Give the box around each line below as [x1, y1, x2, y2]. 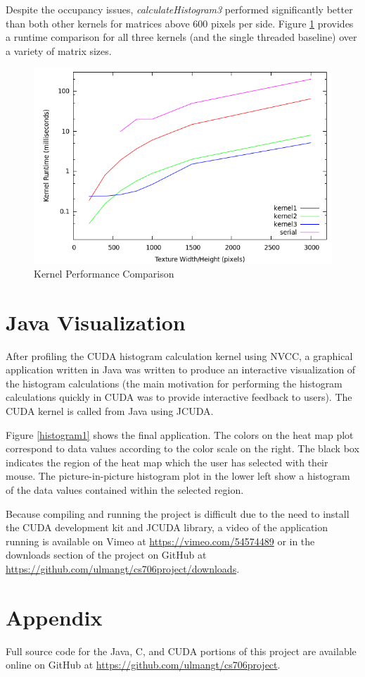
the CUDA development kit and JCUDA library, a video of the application [6, 520, 328, 535]
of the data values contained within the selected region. [6, 482, 244, 497]
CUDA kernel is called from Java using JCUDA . [6, 404, 214, 418]
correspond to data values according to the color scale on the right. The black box [6, 441, 359, 456]
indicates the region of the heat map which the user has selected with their [6, 454, 328, 469]
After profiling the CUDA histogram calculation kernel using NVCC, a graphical [6, 348, 353, 363]
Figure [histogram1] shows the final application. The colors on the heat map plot [6, 427, 354, 442]
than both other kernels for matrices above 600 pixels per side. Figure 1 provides [6, 15, 354, 30]
